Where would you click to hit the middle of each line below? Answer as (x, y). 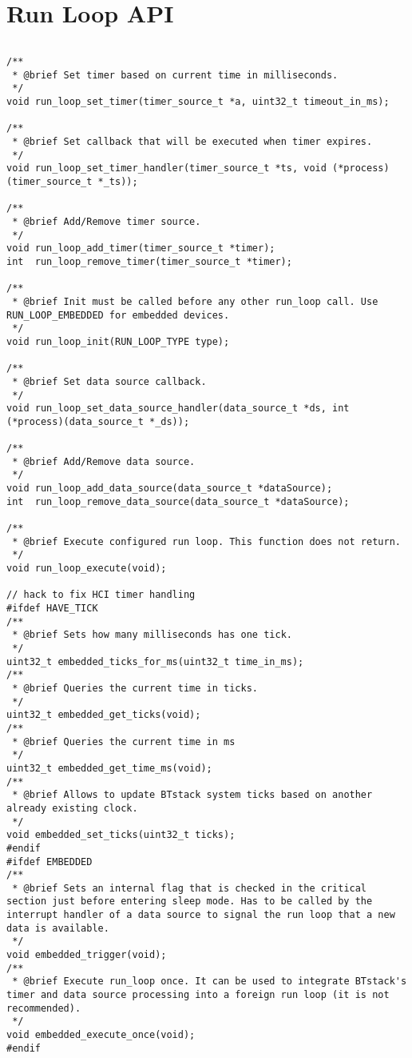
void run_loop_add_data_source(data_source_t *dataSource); (170, 489)
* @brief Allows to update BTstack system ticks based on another (192, 795)
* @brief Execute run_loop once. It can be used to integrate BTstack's (210, 982)
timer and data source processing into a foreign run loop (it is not (198, 995)
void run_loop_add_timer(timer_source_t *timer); (141, 248)
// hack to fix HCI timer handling (101, 595)
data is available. (58, 928)
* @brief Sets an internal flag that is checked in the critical (190, 888)
